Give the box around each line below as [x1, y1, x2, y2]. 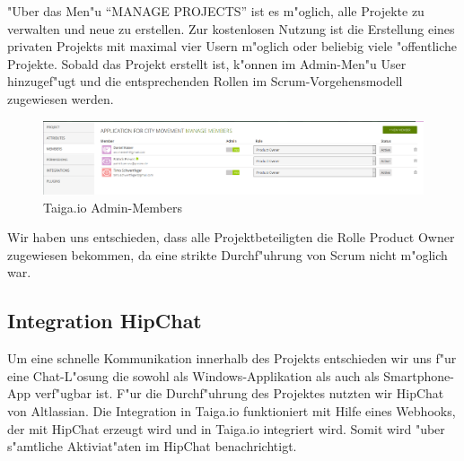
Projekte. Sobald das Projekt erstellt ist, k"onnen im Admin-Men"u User [7, 54, 407, 73]
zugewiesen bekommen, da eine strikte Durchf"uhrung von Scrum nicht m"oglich [7, 245, 448, 264]
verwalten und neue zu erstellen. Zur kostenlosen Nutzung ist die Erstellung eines [7, 19, 455, 38]
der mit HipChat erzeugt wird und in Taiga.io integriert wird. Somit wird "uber [7, 419, 445, 438]
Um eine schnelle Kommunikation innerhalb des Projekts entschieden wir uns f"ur [7, 349, 457, 368]
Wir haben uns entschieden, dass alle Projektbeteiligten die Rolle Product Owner [7, 228, 455, 247]
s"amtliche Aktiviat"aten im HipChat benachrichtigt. [7, 437, 297, 456]
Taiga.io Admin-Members [43, 197, 182, 216]
